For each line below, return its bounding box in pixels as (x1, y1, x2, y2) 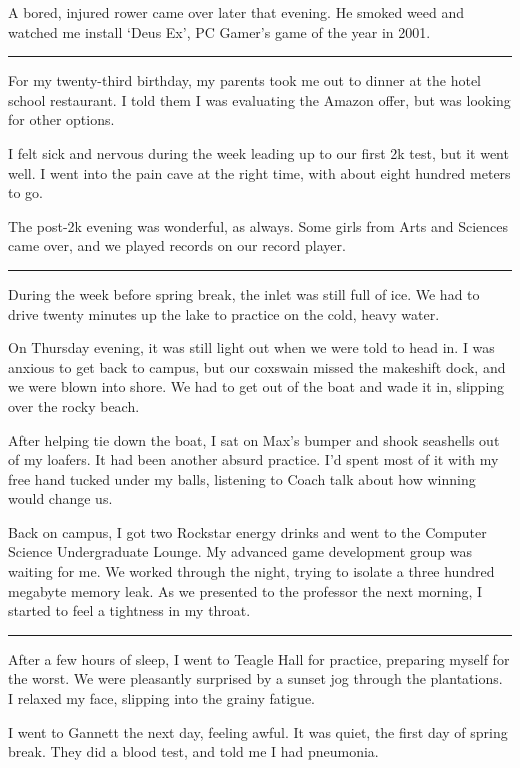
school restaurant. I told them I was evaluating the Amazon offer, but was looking (8, 89, 511, 110)
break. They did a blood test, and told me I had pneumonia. (8, 741, 379, 762)
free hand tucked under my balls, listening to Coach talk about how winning (8, 468, 476, 489)
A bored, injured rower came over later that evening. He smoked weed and (8, 2, 465, 22)
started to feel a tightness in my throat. (8, 600, 251, 621)
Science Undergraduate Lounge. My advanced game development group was (8, 541, 472, 562)
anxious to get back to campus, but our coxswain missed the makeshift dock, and (8, 356, 506, 377)
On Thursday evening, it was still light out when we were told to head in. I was (8, 337, 495, 358)
